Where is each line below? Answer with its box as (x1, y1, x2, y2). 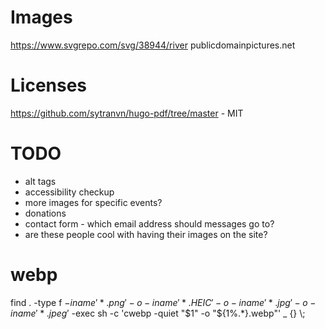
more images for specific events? (24, 196, 163, 208)
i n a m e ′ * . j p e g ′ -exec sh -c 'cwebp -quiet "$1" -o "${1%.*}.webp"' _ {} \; (10, 307, 306, 319)
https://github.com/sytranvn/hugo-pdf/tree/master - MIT (10, 107, 244, 119)
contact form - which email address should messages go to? (24, 217, 275, 230)
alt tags (24, 175, 57, 187)
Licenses (10, 74, 88, 97)
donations (24, 207, 67, 219)
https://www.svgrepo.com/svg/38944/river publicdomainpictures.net (10, 39, 296, 51)
